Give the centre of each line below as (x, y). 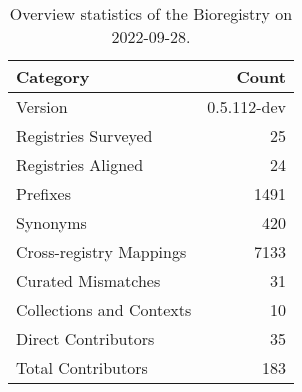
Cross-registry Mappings (101, 251)
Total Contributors (82, 367)
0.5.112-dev (246, 106)
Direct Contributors (85, 338)
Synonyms (51, 222)
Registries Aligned (80, 164)
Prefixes (44, 193)
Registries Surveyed (84, 135)
